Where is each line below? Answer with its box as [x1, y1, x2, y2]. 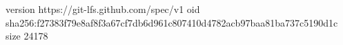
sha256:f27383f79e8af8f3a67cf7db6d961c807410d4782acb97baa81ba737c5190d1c [6, 15, 338, 29]
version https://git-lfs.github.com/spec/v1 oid [6, 2, 200, 16]
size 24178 [6, 29, 48, 43]
